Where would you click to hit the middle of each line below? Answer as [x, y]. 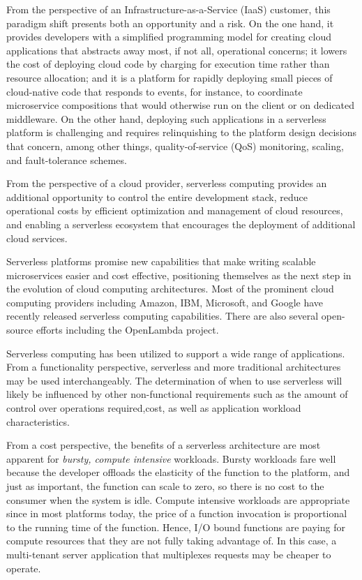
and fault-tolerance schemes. [67, 159]
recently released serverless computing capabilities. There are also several [163, 316]
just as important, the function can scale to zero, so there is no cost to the [165, 486]
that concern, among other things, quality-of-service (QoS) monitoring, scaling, [175, 146]
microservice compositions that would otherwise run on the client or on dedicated [181, 105]
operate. [24, 568]
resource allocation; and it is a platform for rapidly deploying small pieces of [169, 77]
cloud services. [37, 238]
